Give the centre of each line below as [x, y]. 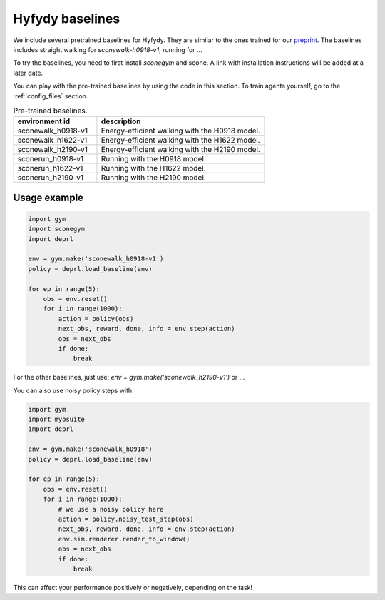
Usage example [48, 197]
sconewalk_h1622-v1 [52, 141]
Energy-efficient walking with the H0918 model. [180, 131]
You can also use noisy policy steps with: [74, 390]
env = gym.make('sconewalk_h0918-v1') [96, 259]
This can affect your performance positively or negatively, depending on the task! [133, 587]
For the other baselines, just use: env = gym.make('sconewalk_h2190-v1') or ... [129, 377]
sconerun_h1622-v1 [50, 168]
